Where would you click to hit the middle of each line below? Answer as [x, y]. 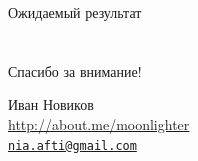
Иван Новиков [51, 104]
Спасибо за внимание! [75, 70]
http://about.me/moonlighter [99, 123]
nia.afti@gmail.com [72, 145]
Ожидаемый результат [75, 12]
